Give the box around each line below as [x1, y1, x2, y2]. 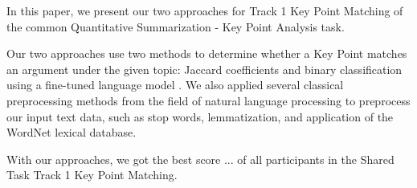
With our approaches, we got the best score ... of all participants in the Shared [6, 150, 395, 167]
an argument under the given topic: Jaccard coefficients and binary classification [6, 60, 403, 77]
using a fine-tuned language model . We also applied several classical [6, 76, 344, 93]
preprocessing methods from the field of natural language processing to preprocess [6, 92, 411, 108]
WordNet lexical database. [6, 124, 137, 141]
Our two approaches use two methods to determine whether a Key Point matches [6, 45, 407, 62]
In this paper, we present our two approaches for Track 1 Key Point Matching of [6, 2, 403, 18]
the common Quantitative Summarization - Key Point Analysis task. [6, 18, 345, 35]
